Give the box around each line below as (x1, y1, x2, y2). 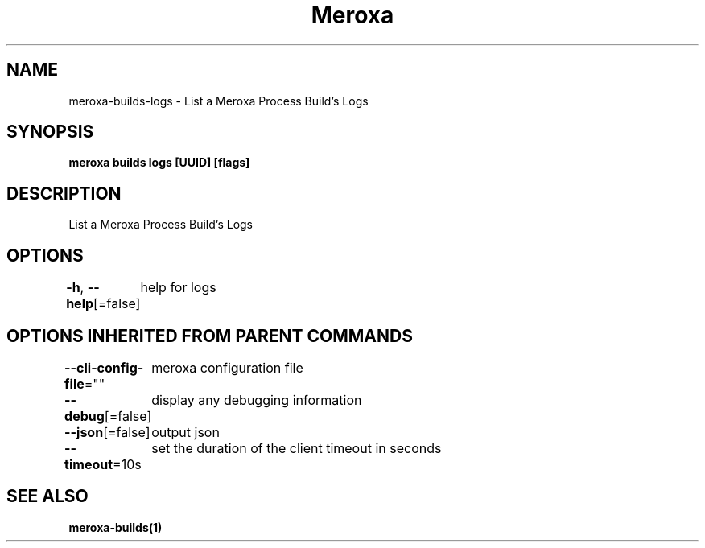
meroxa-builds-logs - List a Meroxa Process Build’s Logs (68, 93, 369, 108)
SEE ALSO (6, 486, 89, 507)
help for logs (140, 279, 216, 296)
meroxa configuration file (151, 359, 303, 376)
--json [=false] (64, 423, 150, 440)
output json (151, 423, 220, 440)
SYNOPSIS (6, 122, 94, 142)
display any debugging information (151, 391, 362, 408)
